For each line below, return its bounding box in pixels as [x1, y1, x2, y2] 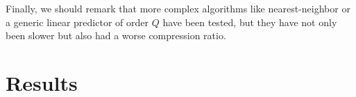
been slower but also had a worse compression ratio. [6, 28, 226, 43]
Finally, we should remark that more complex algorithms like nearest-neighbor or [6, 1, 350, 15]
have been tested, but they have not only [162, 14, 337, 29]
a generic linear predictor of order [6, 14, 149, 29]
